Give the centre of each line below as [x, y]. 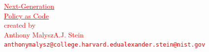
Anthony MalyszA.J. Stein [44, 34]
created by [20, 25]
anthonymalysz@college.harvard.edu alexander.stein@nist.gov [105, 45]
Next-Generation [29, 6]
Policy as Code [26, 15]
